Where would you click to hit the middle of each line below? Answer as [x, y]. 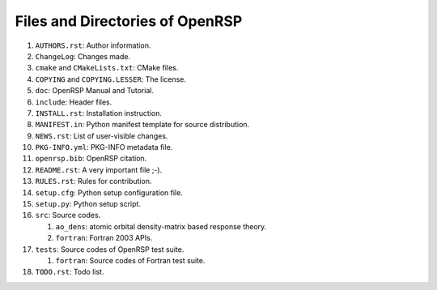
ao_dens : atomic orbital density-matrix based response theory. [161, 226]
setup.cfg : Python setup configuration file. [109, 192]
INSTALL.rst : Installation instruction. [98, 113]
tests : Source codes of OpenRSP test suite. [110, 249]
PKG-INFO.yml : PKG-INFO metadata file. [104, 147]
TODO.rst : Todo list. [70, 272]
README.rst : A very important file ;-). [99, 169]
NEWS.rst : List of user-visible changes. [102, 136]
